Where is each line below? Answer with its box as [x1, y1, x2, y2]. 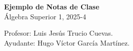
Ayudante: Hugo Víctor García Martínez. [4, 37, 130, 48]
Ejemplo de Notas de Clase [4, 1, 99, 11]
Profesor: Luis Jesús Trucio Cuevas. [4, 28, 113, 38]
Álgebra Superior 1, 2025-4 [4, 11, 86, 21]
